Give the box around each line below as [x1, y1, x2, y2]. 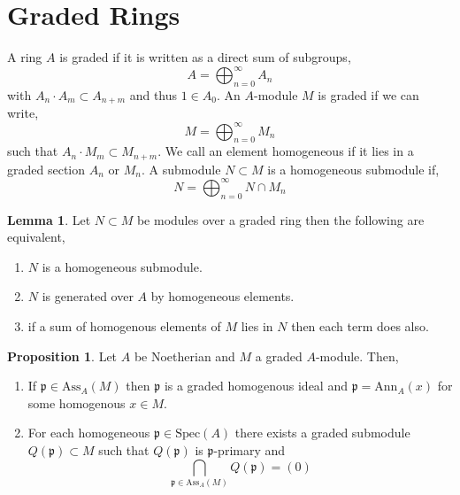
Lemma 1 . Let [7, 210, 91, 228]
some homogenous [27, 393, 126, 412]
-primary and [213, 441, 286, 460]
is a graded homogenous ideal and [164, 376, 348, 395]
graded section [7, 159, 86, 178]
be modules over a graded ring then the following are [136, 210, 425, 228]
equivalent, [7, 228, 65, 246]
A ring [7, 48, 42, 66]
